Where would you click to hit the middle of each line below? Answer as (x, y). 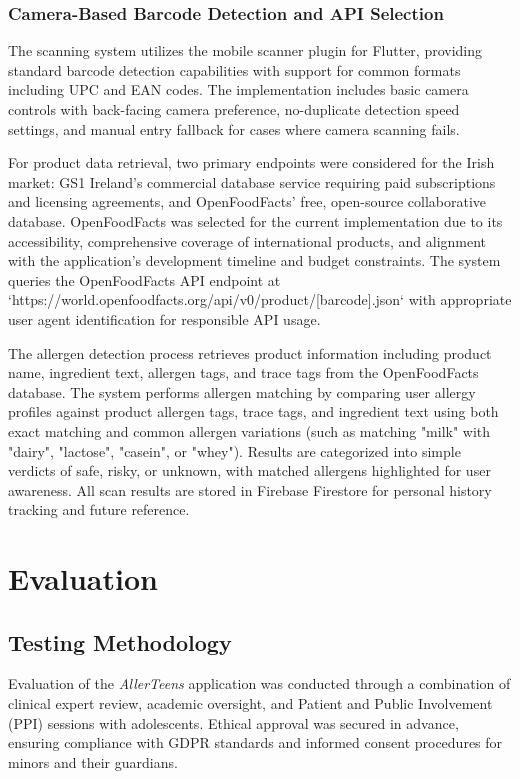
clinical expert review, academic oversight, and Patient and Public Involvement (250, 703)
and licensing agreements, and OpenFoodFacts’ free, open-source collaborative (247, 201)
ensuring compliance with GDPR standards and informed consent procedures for (255, 742)
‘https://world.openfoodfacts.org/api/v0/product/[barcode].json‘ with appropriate (260, 299)
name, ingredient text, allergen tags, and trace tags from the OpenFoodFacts (243, 372)
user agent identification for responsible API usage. (164, 318)
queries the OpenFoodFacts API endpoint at (144, 279)
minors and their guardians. (93, 761)
